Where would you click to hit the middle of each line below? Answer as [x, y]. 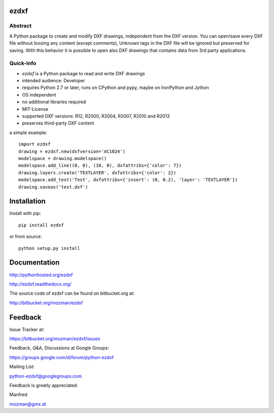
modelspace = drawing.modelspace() [63, 158]
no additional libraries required [54, 102]
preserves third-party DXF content [58, 123]
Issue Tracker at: [27, 329]
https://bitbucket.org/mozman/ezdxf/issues [55, 339]
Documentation [35, 262]
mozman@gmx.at [28, 404]
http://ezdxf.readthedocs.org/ [40, 284]
